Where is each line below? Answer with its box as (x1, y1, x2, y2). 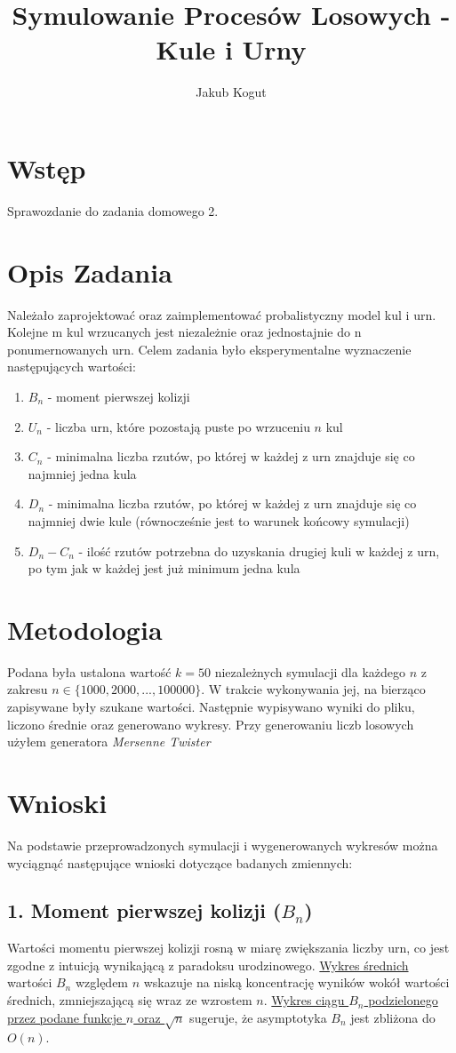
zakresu (7, 680, 48, 698)
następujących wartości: (7, 357, 136, 376)
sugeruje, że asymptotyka (189, 1008, 327, 1026)
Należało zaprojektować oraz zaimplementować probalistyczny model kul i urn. (7, 305, 436, 323)
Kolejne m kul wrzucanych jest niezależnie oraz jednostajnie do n (7, 323, 362, 341)
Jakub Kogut (196, 83, 267, 101)
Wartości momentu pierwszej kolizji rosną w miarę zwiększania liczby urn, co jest (7, 938, 450, 957)
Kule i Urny (156, 31, 307, 68)
